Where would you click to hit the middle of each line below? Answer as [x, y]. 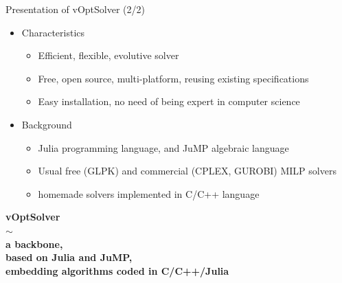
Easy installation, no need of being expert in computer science [169, 101]
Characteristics [53, 32]
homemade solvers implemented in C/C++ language [149, 193]
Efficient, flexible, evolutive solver [109, 55]
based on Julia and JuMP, [69, 257]
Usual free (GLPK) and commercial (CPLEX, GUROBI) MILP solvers [187, 171]
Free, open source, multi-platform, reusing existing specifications [173, 78]
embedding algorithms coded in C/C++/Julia [117, 270]
